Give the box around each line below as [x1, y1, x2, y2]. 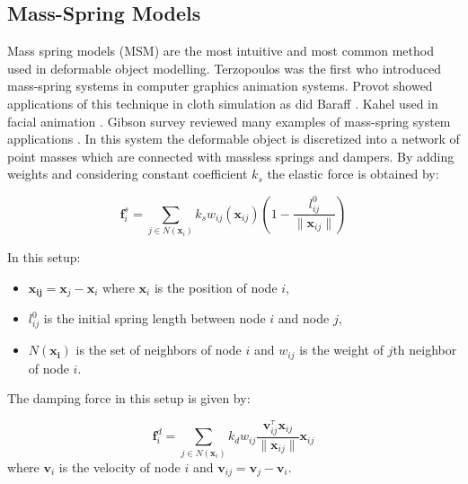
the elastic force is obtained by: [267, 164, 439, 183]
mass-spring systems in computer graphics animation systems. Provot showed [7, 76, 433, 95]
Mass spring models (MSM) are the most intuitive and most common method [7, 41, 434, 60]
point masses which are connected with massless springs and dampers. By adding [7, 146, 455, 165]
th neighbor [393, 340, 457, 359]
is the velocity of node [58, 457, 181, 476]
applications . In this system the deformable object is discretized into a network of [7, 129, 460, 148]
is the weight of [299, 340, 384, 359]
